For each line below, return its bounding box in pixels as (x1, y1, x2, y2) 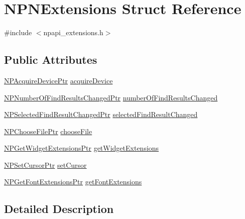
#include (4, 27, 32, 38)
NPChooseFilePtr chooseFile (4, 126, 92, 136)
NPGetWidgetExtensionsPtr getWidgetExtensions (4, 143, 159, 153)
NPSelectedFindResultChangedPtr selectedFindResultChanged (4, 109, 198, 120)
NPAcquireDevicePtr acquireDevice (4, 75, 113, 85)
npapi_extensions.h (43, 27, 103, 38)
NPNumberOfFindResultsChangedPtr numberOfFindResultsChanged (4, 92, 218, 102)
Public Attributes (4, 52, 97, 67)
